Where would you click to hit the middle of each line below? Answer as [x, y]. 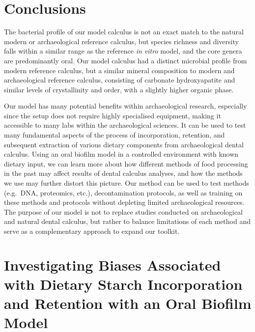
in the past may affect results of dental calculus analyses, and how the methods [123, 173]
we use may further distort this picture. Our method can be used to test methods [127, 183]
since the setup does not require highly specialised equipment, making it [113, 115]
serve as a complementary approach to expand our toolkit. [92, 231]
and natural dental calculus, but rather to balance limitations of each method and [127, 221]
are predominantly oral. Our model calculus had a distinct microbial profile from [126, 60]
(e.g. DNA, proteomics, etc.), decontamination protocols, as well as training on [123, 192]
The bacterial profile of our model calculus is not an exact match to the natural [124, 32]
